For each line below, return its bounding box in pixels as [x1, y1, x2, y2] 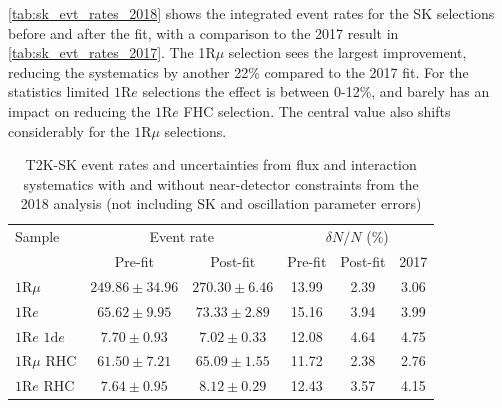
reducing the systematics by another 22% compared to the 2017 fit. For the [8, 61, 469, 82]
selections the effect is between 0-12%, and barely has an [142, 81, 490, 102]
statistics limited [8, 81, 110, 102]
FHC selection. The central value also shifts [183, 100, 451, 121]
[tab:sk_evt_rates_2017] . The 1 [8, 42, 206, 63]
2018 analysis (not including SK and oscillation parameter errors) [20, 193, 422, 214]
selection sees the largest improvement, [228, 42, 467, 63]
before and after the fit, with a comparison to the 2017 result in [8, 22, 399, 43]
